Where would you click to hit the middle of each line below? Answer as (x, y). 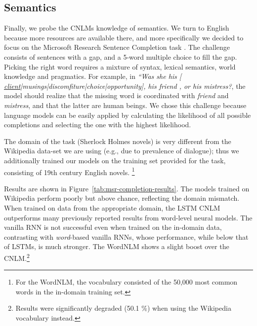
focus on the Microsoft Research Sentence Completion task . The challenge (117, 47)
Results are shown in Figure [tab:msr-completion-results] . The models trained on (127, 188)
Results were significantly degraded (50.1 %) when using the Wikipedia (123, 308)
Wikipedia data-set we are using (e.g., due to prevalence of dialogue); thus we (122, 151)
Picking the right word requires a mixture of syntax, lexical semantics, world (120, 66)
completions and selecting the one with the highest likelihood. (98, 125)
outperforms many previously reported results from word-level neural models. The (128, 217)
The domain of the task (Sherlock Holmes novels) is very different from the (118, 141)
